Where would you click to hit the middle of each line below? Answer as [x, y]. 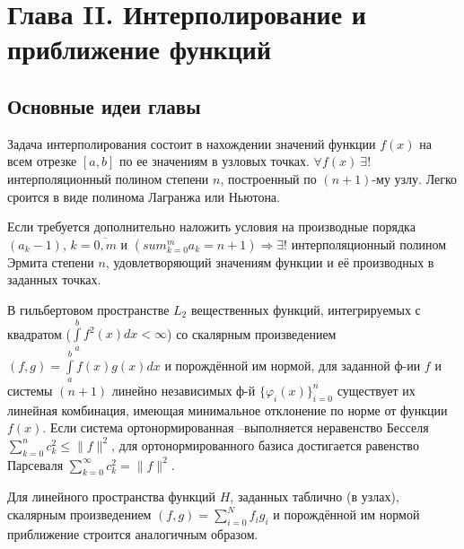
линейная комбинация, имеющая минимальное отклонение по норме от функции [228, 410]
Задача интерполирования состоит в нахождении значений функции [192, 143]
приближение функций [140, 49]
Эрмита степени [51, 261]
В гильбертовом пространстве [88, 309]
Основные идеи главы [104, 105]
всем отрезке [42, 161]
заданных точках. [54, 279]
